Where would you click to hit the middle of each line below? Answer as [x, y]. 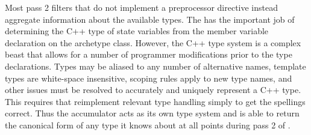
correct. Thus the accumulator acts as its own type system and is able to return [152, 113]
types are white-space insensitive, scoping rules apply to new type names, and [149, 78]
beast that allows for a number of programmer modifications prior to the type [149, 54]
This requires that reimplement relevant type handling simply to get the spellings [155, 101]
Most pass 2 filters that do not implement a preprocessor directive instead [141, 7]
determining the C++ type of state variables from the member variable [137, 31]
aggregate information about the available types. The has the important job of [150, 19]
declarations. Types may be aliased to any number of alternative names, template [155, 66]
